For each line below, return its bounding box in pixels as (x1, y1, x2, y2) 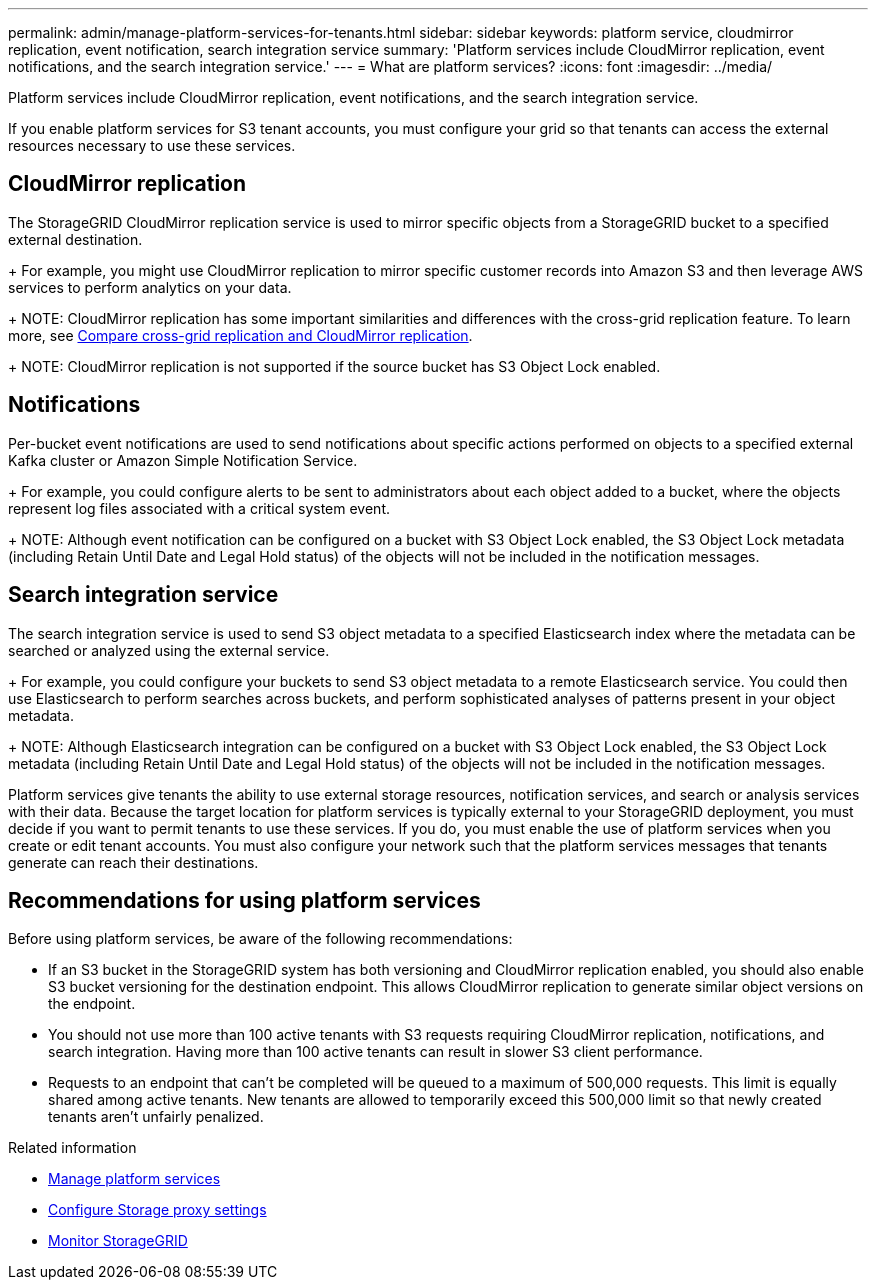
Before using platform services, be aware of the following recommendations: (8, 930, 513, 948)
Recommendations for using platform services (8, 887, 481, 913)
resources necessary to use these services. (8, 137, 296, 154)
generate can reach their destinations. (8, 853, 259, 871)
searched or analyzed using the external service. (8, 641, 330, 659)
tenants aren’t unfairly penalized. (48, 1108, 264, 1126)
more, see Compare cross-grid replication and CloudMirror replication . (8, 326, 473, 344)
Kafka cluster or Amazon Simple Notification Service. (8, 451, 358, 469)
